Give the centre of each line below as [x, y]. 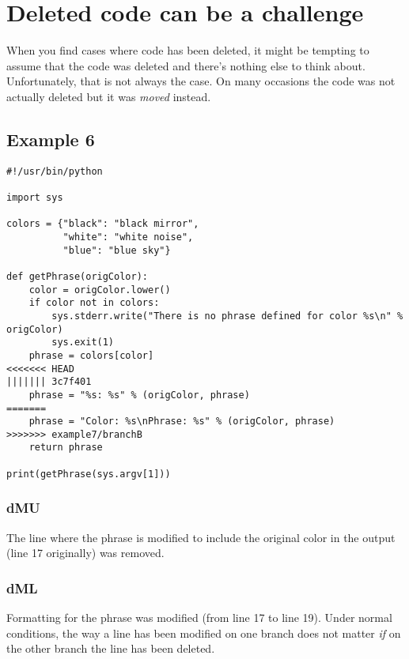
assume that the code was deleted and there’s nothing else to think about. [186, 65]
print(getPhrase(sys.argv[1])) [89, 474]
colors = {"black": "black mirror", [103, 224]
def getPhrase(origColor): [77, 276]
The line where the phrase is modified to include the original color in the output [201, 537]
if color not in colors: [94, 303]
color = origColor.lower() [100, 290]
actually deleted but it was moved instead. [109, 96]
